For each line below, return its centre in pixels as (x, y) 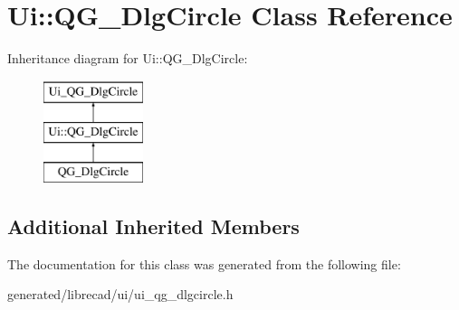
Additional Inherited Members (153, 226)
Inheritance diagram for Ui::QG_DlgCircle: (128, 58)
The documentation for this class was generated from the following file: (204, 263)
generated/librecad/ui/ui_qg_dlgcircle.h (120, 294)
